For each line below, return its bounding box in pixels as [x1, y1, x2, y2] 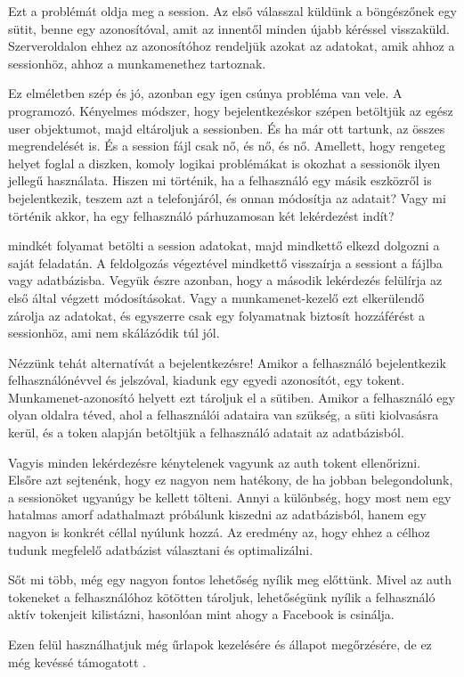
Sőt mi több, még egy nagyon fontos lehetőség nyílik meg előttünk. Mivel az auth [8, 570, 452, 589]
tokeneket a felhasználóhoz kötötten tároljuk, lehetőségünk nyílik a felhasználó [8, 587, 436, 606]
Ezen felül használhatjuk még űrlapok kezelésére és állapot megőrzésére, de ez [8, 635, 432, 653]
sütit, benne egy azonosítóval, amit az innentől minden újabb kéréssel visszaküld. [8, 19, 450, 37]
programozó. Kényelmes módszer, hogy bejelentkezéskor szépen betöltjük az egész [8, 101, 453, 119]
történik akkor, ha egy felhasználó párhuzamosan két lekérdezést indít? [8, 206, 395, 224]
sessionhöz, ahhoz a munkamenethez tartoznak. [8, 53, 266, 72]
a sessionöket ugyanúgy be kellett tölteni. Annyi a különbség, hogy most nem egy [8, 487, 452, 506]
